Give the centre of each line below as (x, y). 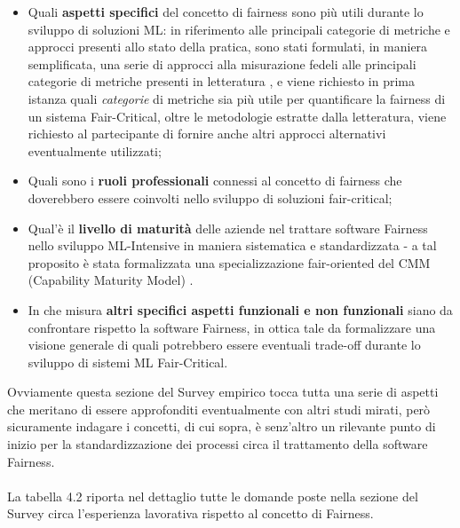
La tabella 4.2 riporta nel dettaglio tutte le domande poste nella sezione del (213, 496)
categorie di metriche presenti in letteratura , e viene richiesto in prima (221, 81)
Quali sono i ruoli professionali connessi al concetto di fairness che (215, 181)
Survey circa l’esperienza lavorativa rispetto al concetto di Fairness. (190, 513)
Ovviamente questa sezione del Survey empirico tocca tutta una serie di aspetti (223, 392)
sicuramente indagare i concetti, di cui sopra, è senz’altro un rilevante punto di (222, 426)
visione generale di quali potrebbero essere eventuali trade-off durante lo (224, 345)
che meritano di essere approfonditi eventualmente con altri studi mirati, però (219, 409)
